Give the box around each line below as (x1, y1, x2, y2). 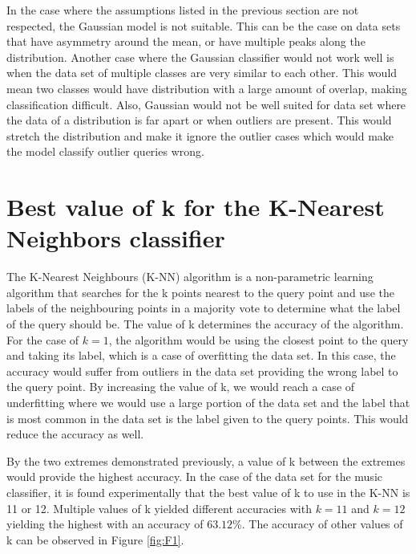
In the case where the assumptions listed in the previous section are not (6, 2, 359, 18)
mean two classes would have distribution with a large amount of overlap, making (6, 79, 407, 96)
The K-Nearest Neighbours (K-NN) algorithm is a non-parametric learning (6, 268, 374, 285)
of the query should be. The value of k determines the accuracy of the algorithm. (6, 316, 404, 332)
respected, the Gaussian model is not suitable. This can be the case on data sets (6, 17, 401, 34)
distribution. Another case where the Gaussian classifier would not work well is (6, 48, 394, 65)
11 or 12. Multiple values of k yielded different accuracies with (6, 499, 312, 516)
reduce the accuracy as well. (6, 426, 144, 442)
